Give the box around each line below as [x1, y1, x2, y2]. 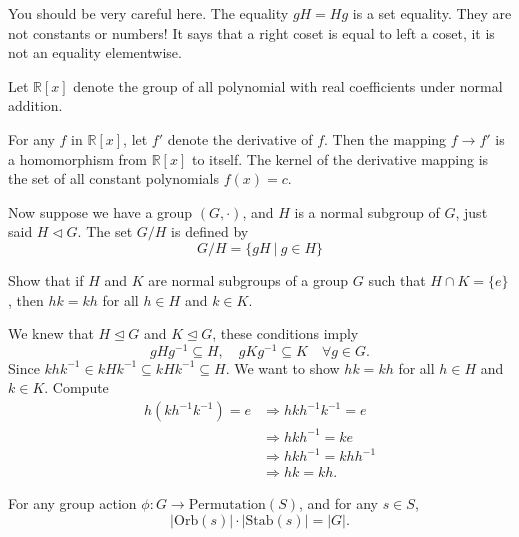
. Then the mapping [324, 128, 447, 149]
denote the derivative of [167, 128, 313, 149]
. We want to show [225, 357, 340, 378]
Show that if [8, 269, 84, 290]
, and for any [298, 493, 378, 514]
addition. [8, 95, 63, 116]
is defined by [171, 221, 249, 242]
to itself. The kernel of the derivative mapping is [191, 148, 489, 169]
